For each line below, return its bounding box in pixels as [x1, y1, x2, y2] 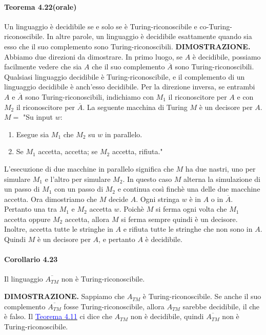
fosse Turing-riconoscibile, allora [64, 301, 165, 311]
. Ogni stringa [136, 193, 180, 204]
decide [108, 193, 129, 204]
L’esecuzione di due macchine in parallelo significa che [4, 163, 174, 174]
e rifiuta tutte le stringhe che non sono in [123, 224, 253, 234]
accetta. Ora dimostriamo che [4, 193, 97, 204]
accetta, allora [65, 213, 110, 224]
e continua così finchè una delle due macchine [117, 183, 260, 194]
